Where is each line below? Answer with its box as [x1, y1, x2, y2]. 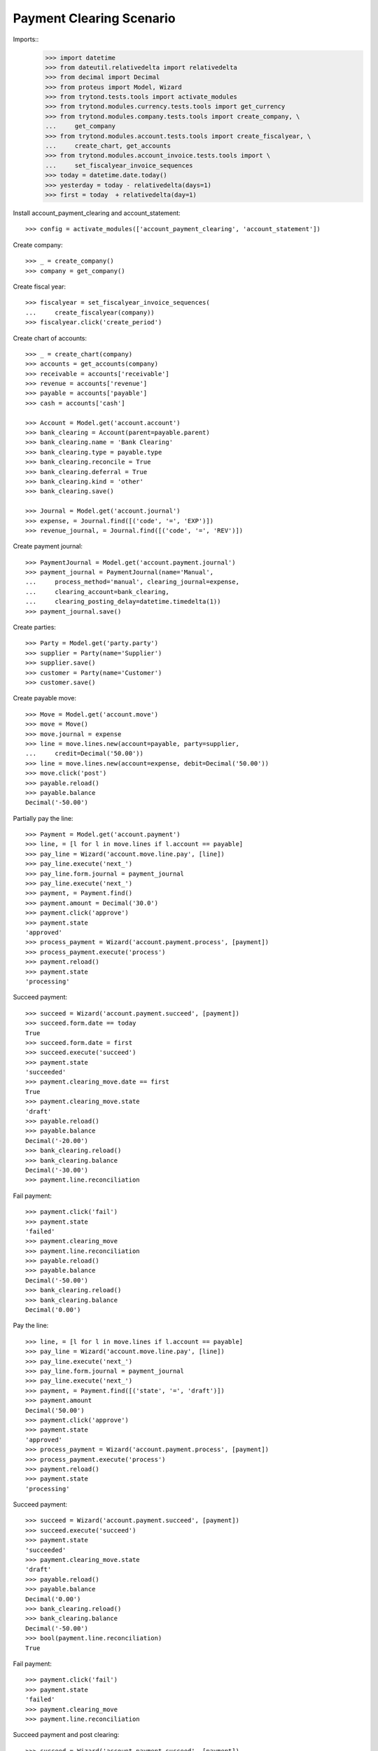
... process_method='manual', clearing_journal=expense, [25, 578, 239, 586]
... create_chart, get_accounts [45, 142, 171, 150]
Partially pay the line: [13, 814, 73, 822]
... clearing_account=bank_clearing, [25, 588, 169, 595]
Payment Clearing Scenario [13, 11, 176, 26]
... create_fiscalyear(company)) [25, 308, 155, 317]
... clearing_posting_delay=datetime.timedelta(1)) [25, 597, 221, 606]
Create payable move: [13, 694, 77, 703]
